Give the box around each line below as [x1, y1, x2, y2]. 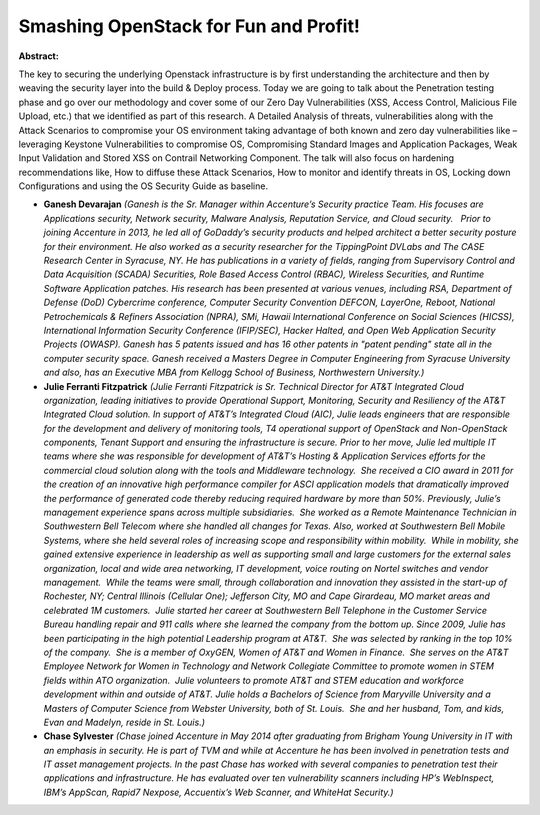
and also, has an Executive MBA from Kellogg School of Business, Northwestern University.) [43, 366, 425, 379]
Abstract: [18, 50, 59, 62]
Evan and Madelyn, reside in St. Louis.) [43, 716, 205, 728]
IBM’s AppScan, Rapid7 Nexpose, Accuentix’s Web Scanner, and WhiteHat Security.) [43, 786, 394, 798]
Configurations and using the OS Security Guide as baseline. [18, 180, 269, 192]
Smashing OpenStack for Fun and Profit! [18, 15, 360, 37]
